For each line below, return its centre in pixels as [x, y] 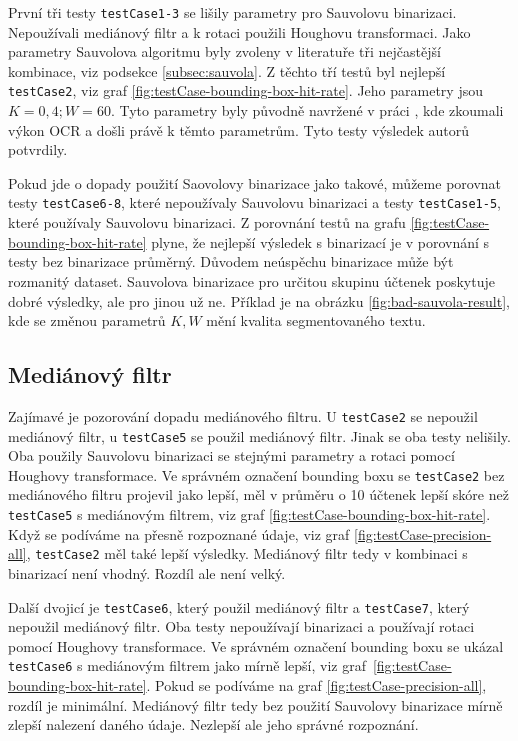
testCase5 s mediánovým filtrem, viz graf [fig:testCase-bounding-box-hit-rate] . [249, 514]
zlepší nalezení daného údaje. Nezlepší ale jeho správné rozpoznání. [213, 724]
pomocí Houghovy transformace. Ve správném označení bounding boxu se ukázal [256, 645]
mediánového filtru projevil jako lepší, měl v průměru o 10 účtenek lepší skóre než [258, 494]
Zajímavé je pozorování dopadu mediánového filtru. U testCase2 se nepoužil [243, 415]
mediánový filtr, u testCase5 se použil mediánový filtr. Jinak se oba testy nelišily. [259, 435]
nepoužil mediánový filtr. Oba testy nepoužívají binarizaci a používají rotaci [241, 626]
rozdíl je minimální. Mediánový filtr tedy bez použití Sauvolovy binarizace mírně [255, 704]
